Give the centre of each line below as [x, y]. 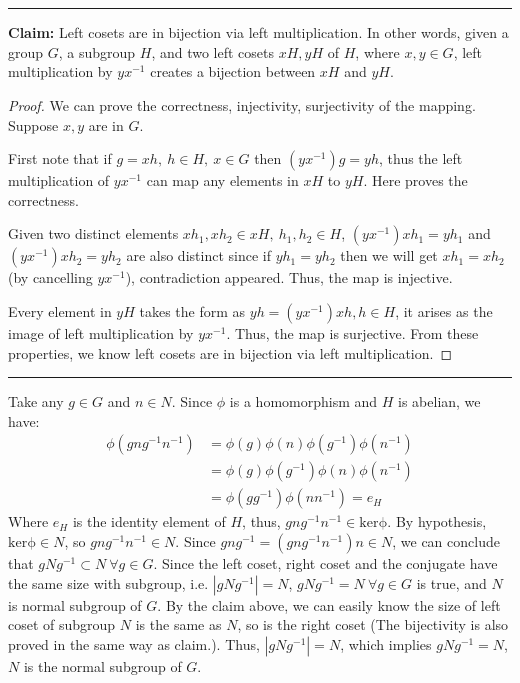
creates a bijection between [233, 71]
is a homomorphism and [303, 401]
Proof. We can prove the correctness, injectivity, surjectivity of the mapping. [242, 104]
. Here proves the [415, 180]
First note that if [60, 158]
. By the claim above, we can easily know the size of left [329, 604]
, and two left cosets [213, 51]
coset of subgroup [62, 624]
